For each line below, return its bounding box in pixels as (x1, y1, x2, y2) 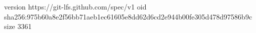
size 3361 (4, 21, 32, 31)
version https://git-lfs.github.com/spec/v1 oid (4, 1, 147, 11)
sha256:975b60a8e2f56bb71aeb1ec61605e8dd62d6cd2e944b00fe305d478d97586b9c (4, 11, 252, 21)
